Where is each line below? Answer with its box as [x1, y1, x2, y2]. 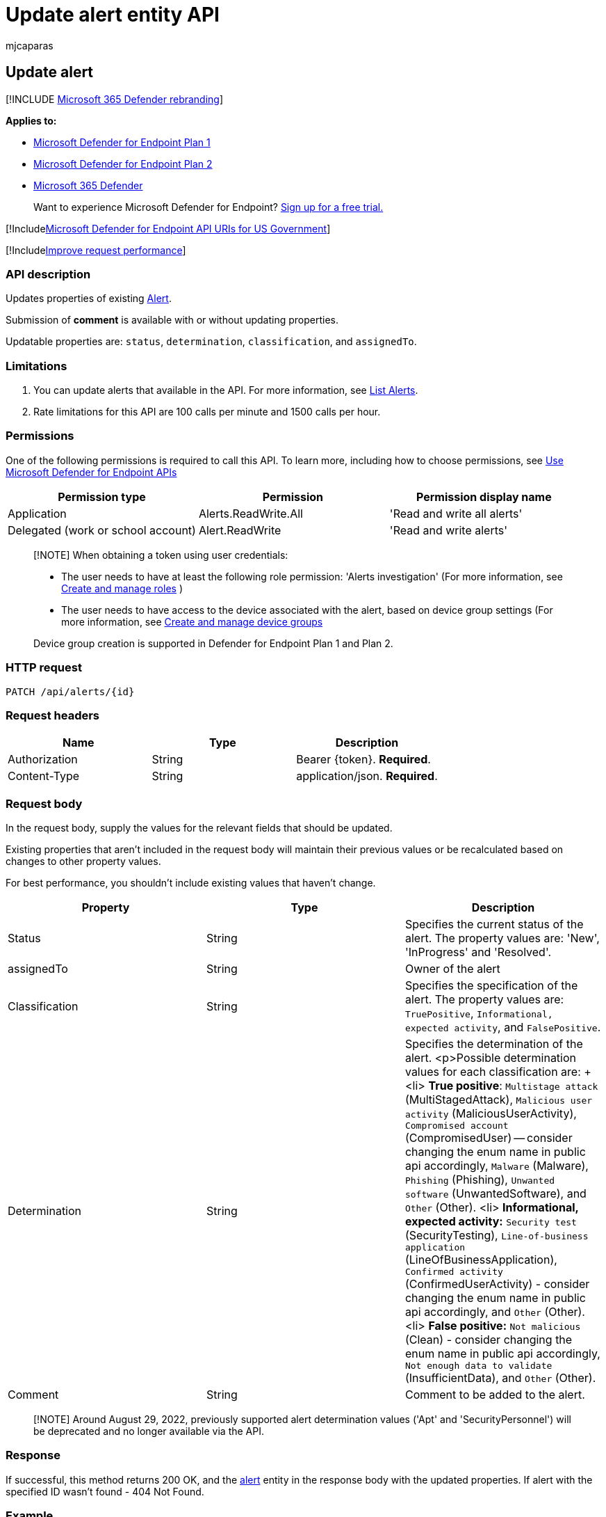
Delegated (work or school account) [8, 523, 196, 537]
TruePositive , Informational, [404, 1006, 553, 1021]
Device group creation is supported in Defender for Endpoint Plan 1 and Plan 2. [33, 637, 393, 649]
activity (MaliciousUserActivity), [404, 1106, 577, 1121]
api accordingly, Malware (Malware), [404, 1159, 589, 1173]
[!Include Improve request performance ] [6, 244, 186, 256]
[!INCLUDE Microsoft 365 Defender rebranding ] [6, 93, 224, 105]
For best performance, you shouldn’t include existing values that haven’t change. [6, 877, 376, 889]
